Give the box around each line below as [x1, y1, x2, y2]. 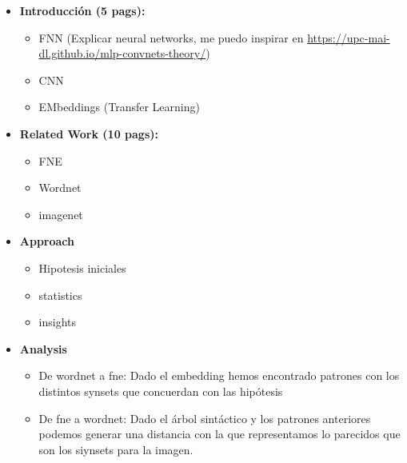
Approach [19, 233, 75, 249]
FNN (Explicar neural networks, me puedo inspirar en [38, 29, 304, 46]
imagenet [38, 206, 83, 222]
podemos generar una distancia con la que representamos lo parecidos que [38, 425, 401, 442]
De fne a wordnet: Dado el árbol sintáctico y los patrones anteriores [38, 409, 371, 426]
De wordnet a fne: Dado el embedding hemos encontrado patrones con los [38, 367, 400, 384]
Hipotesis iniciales [38, 259, 126, 276]
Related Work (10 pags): [19, 125, 158, 142]
